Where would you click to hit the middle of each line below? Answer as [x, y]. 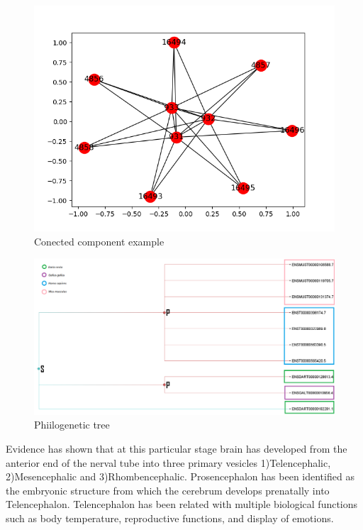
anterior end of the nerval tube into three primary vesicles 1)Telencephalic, [168, 462]
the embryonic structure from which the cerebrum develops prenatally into [168, 490]
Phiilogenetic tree [72, 425]
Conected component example [99, 241]
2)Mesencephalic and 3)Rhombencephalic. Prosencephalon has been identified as [180, 476]
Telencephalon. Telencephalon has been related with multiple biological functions [182, 504]
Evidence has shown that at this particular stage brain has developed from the [177, 449]
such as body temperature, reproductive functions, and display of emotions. [170, 518]
